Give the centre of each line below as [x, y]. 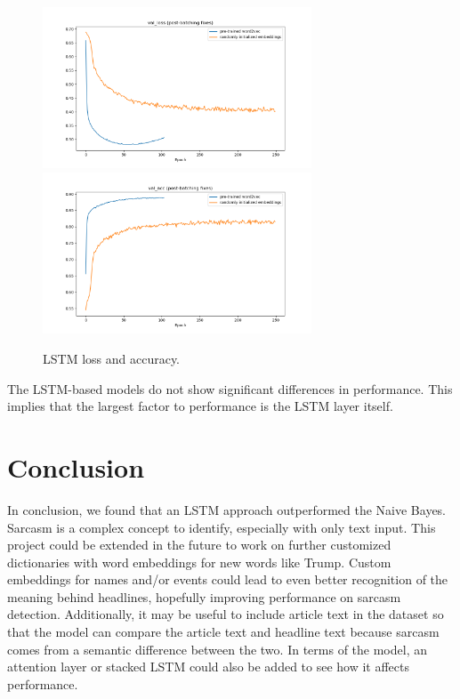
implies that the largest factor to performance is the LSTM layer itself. [200, 406]
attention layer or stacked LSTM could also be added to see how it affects [209, 667]
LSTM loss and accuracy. [111, 358]
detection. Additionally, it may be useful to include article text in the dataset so [226, 614]
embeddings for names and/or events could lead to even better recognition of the [228, 579]
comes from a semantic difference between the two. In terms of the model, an [217, 649]
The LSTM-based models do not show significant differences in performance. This [230, 388]
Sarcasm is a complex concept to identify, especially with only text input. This [222, 527]
